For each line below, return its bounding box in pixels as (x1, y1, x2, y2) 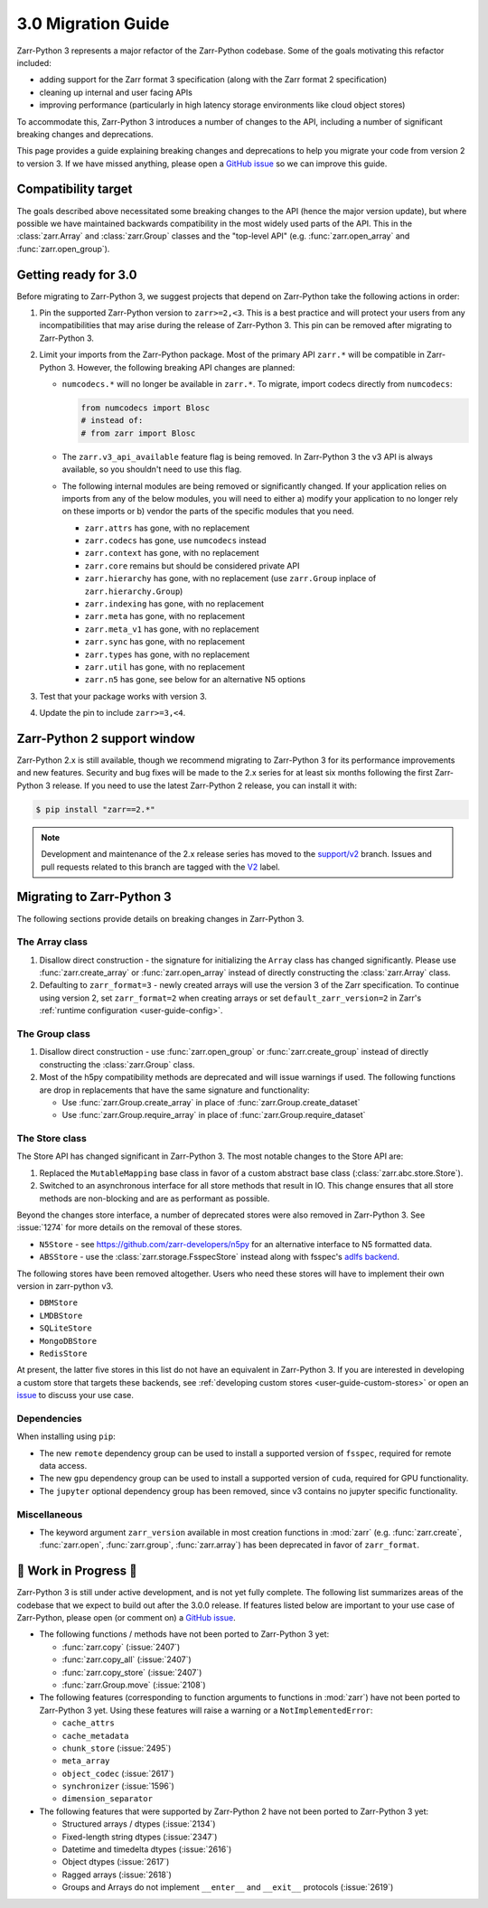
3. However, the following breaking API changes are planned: (68, 362, 296, 372)
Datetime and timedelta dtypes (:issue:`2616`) (61, 1844, 232, 1855)
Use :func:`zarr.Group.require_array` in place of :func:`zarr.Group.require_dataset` (61, 1110, 366, 1121)
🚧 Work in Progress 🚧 (16, 1564, 137, 1579)
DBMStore (39, 1298, 79, 1308)
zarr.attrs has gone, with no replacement (84, 522, 250, 533)
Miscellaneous (16, 1508, 83, 1520)
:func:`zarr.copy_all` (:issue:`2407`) (61, 1654, 192, 1665)
